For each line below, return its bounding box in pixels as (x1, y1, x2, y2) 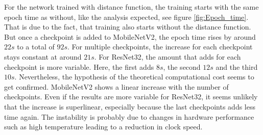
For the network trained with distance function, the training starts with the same (4, 2, 259, 12)
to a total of (17, 41, 55, 52)
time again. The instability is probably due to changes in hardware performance (4, 111, 254, 122)
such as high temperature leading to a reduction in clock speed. (4, 121, 203, 132)
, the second (163, 61, 201, 72)
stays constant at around (4, 51, 82, 62)
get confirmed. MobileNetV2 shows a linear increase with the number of (4, 81, 229, 92)
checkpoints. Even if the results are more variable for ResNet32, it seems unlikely (4, 91, 258, 102)
